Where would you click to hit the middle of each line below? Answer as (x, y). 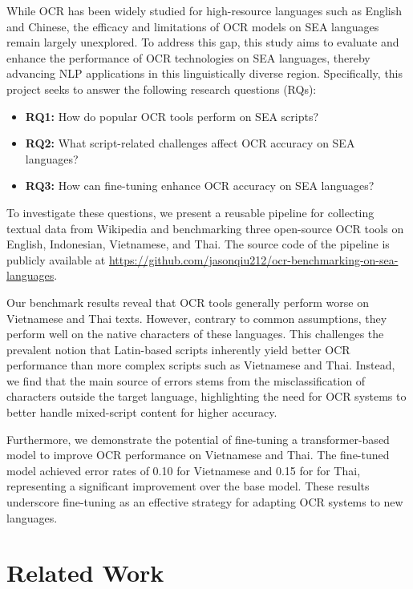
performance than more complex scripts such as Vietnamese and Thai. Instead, (201, 365)
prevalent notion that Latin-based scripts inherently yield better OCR (178, 349)
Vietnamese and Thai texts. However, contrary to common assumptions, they (197, 318)
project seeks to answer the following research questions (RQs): (162, 89)
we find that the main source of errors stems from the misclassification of (186, 380)
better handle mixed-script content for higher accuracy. (142, 412)
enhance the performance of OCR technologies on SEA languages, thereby (188, 57)
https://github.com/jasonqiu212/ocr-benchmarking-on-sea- (253, 259)
